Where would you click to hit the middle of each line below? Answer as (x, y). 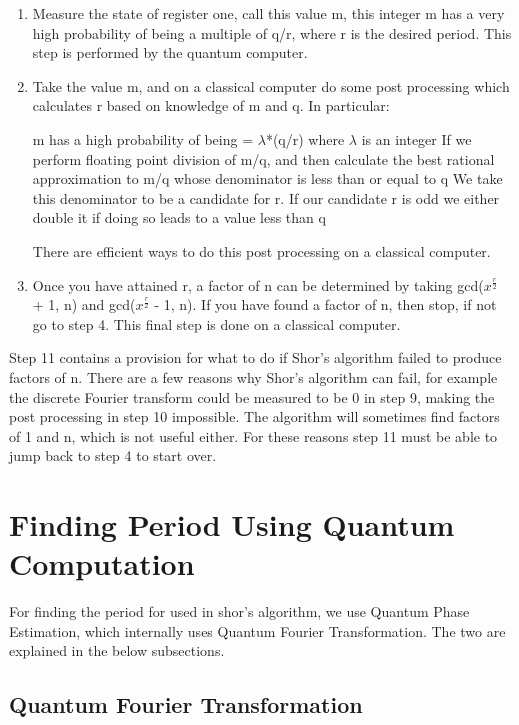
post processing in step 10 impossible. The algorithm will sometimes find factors (254, 416)
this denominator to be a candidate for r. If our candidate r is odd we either (266, 197)
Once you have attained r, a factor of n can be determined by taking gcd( (258, 284)
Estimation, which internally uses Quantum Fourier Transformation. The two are (257, 630)
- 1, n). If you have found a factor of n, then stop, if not (325, 304)
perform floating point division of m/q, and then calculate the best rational (263, 158)
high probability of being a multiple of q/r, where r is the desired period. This (272, 32)
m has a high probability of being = (143, 138)
